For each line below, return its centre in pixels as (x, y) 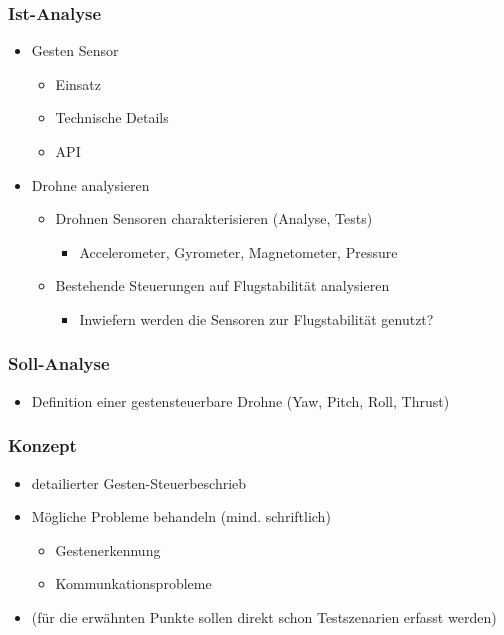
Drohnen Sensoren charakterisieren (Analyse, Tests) (214, 218)
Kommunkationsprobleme (133, 583)
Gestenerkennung (108, 549)
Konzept (42, 445)
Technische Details (112, 117)
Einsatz (78, 83)
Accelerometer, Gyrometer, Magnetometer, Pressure (238, 251)
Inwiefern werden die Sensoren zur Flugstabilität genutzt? (256, 318)
